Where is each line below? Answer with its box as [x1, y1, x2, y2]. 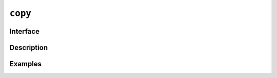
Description [9, 43, 48, 52]
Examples [9, 60, 42, 68]
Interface [9, 27, 39, 36]
